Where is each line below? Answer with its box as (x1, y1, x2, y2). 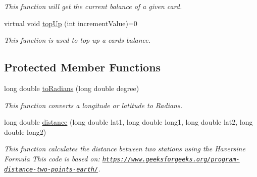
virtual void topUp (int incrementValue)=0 (4, 18, 137, 28)
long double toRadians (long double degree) (4, 82, 139, 93)
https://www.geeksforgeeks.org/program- (102, 155, 240, 163)
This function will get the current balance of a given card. (4, 1, 182, 11)
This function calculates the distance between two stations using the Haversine (4, 143, 245, 154)
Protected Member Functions (4, 59, 161, 75)
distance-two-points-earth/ (4, 165, 98, 173)
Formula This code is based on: (4, 153, 100, 163)
